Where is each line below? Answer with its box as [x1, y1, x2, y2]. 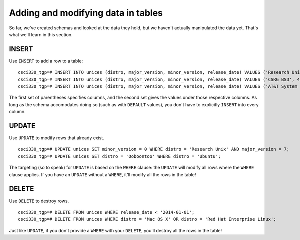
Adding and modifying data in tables [9, 7, 163, 18]
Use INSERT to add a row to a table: [9, 58, 83, 64]
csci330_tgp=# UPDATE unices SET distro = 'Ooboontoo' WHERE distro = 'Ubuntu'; [18, 153, 221, 159]
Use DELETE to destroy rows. [9, 198, 69, 204]
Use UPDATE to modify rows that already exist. [9, 135, 104, 141]
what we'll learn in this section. [9, 31, 73, 37]
